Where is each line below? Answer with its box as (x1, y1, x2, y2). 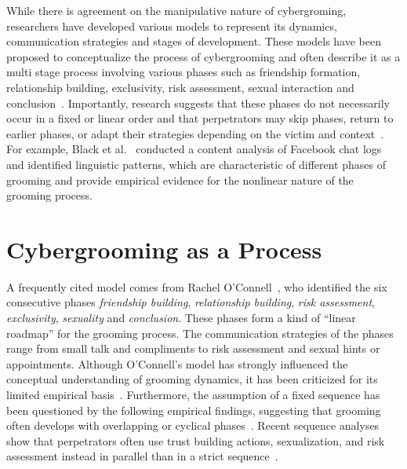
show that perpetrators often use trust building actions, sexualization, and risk (6, 432, 385, 449)
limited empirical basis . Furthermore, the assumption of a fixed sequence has (6, 387, 380, 402)
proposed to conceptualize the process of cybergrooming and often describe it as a (6, 48, 401, 64)
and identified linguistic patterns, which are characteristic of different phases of (6, 156, 386, 172)
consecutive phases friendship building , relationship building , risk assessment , (6, 294, 375, 310)
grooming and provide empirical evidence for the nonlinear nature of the (6, 171, 354, 188)
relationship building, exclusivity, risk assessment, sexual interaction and (6, 79, 354, 95)
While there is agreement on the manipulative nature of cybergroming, (6, 2, 347, 18)
